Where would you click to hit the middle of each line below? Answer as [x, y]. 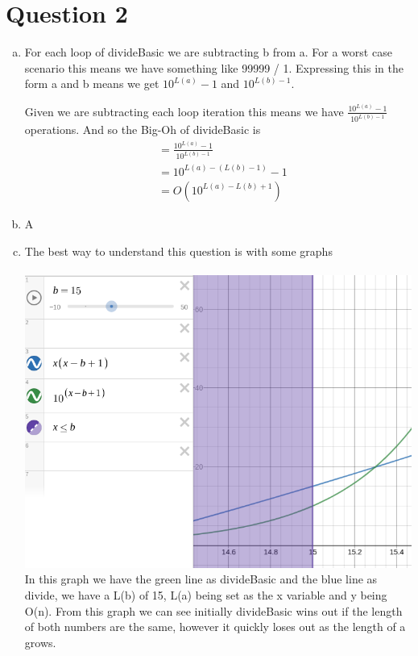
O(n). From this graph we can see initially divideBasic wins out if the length [213, 610]
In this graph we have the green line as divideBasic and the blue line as [201, 579]
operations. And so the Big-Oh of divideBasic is [143, 130]
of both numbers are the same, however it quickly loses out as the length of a [215, 627]
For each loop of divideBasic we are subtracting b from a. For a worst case [208, 52]
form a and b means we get [92, 84]
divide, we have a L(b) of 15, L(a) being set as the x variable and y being [206, 594]
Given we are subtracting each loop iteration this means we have [184, 111]
